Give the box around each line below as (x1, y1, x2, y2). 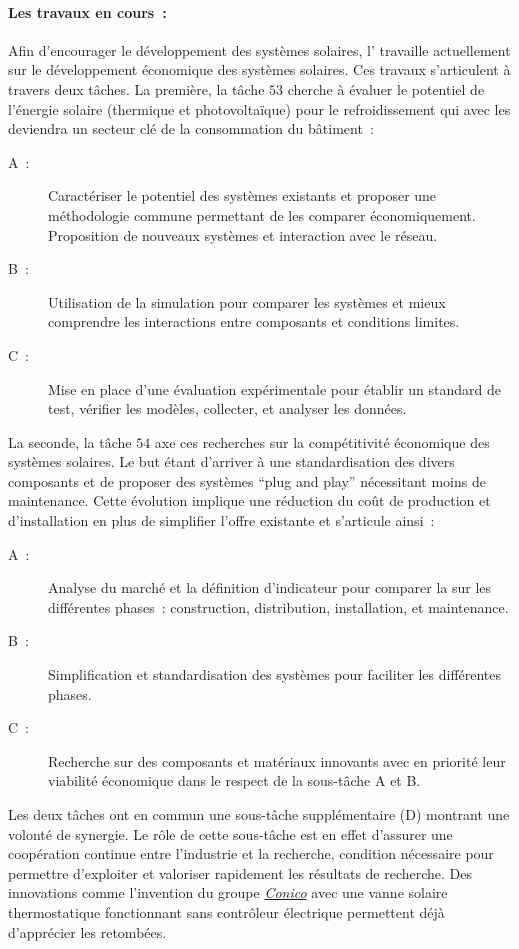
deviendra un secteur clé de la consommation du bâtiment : (8, 118, 374, 139)
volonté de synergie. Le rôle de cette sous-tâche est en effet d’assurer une (8, 823, 453, 844)
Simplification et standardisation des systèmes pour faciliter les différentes (48, 664, 502, 685)
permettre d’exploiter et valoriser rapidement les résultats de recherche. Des (8, 862, 473, 883)
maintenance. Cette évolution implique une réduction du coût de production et (8, 490, 491, 511)
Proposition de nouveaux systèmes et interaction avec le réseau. (48, 224, 438, 245)
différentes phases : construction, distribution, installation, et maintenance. (48, 596, 509, 617)
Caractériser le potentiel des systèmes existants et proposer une (48, 185, 437, 206)
